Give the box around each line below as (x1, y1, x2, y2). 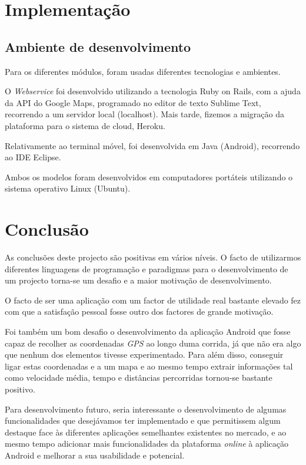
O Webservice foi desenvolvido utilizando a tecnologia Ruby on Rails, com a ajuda (5, 85, 301, 97)
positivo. (5, 382, 35, 395)
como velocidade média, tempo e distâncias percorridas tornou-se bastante (5, 371, 272, 384)
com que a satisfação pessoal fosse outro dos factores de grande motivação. (5, 305, 274, 318)
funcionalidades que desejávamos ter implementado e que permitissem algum (5, 414, 281, 427)
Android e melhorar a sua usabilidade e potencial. (5, 448, 185, 461)
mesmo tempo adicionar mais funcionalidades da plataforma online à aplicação (5, 437, 289, 450)
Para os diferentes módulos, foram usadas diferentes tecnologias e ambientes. (5, 65, 281, 77)
